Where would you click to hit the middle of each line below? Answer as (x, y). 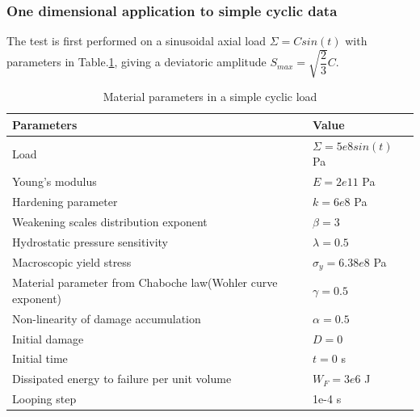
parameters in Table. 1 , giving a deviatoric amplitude (136, 62)
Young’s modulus (55, 181)
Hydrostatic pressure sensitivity (90, 241)
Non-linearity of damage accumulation (107, 318)
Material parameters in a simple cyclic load (210, 97)
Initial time (40, 358)
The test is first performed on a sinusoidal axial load (136, 41)
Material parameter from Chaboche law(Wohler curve (145, 282)
